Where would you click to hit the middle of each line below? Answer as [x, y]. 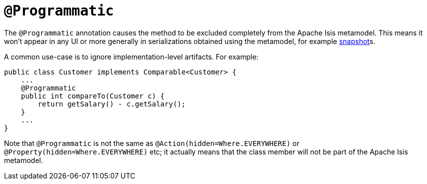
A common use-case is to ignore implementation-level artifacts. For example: [131, 56]
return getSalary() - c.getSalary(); [112, 104]
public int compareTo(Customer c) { [93, 96]
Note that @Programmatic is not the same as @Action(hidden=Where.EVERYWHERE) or [152, 143]
